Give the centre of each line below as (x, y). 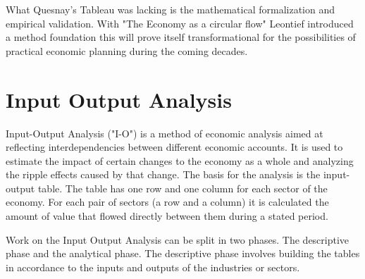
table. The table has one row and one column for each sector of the (182, 188)
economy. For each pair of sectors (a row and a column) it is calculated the (167, 202)
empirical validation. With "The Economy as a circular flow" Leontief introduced (180, 23)
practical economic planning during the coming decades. (127, 50)
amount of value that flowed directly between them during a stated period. (167, 216)
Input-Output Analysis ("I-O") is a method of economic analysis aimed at (165, 133)
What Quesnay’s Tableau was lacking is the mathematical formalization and (171, 9)
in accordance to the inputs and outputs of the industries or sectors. (153, 267)
